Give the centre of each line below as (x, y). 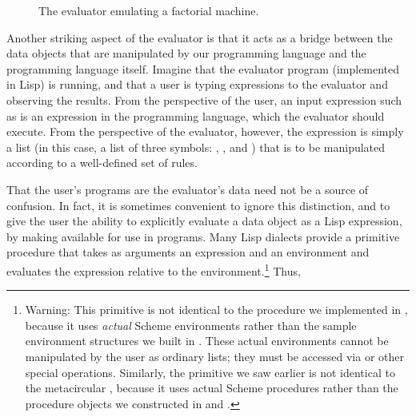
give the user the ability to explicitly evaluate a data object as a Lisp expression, (204, 221)
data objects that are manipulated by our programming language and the (186, 53)
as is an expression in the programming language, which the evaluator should (196, 115)
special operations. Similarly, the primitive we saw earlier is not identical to (210, 372)
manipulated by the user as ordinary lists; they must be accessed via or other (215, 356)
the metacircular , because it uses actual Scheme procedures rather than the (212, 388)
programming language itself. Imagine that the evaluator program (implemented (203, 68)
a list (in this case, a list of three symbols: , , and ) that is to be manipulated (196, 147)
